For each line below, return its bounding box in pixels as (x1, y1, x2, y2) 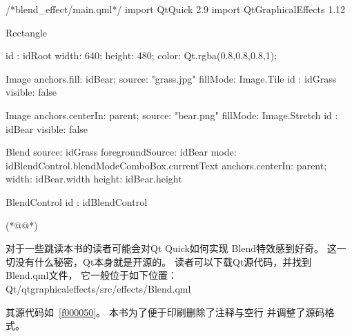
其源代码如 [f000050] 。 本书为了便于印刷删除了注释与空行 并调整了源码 (6, 304, 325, 319)
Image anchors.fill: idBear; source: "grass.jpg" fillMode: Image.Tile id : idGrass (6, 71, 337, 85)
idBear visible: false (6, 121, 88, 136)
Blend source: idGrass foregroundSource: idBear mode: (6, 145, 237, 159)
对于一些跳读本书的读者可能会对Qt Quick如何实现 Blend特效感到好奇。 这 (6, 241, 337, 255)
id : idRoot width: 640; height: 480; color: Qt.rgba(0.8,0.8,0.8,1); (6, 48, 277, 63)
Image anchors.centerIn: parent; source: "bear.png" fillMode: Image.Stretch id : (6, 107, 338, 122)
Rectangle (6, 25, 48, 39)
